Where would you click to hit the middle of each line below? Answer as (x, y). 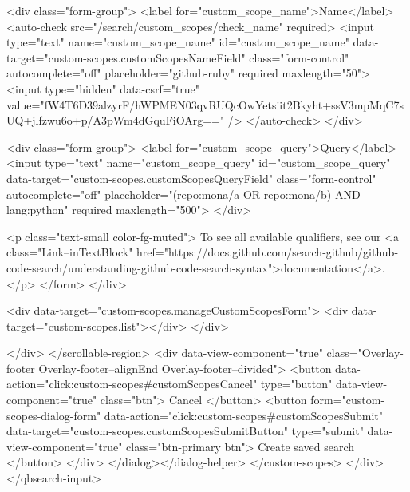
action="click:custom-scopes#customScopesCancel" (132, 384)
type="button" (296, 384)
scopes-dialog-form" (54, 415)
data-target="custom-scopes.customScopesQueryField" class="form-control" (191, 178)
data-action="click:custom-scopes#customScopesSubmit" (244, 415)
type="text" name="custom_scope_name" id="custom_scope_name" (178, 42)
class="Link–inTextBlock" (70, 252)
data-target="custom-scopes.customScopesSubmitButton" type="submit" (185, 431)
